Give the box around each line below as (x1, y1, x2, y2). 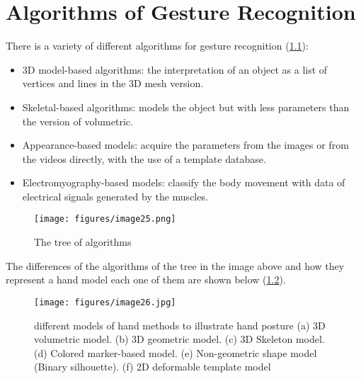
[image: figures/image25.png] (34, 214, 176, 225)
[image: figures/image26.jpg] (34, 297, 176, 307)
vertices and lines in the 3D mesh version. (22, 76, 204, 91)
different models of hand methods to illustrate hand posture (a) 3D (34, 317, 326, 332)
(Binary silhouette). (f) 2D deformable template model (34, 359, 271, 374)
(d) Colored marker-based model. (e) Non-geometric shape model (34, 345, 317, 360)
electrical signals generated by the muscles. (22, 188, 208, 203)
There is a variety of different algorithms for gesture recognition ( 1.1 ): (6, 38, 309, 53)
